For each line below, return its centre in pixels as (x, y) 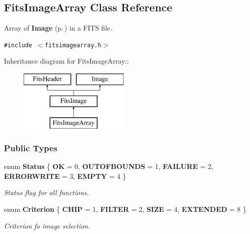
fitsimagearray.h (73, 45)
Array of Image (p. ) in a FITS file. (58, 28)
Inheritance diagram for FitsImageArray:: (66, 61)
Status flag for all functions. (47, 192)
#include (18, 45)
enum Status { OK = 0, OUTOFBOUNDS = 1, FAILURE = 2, (109, 166)
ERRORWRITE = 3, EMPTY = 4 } (65, 176)
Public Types (31, 148)
